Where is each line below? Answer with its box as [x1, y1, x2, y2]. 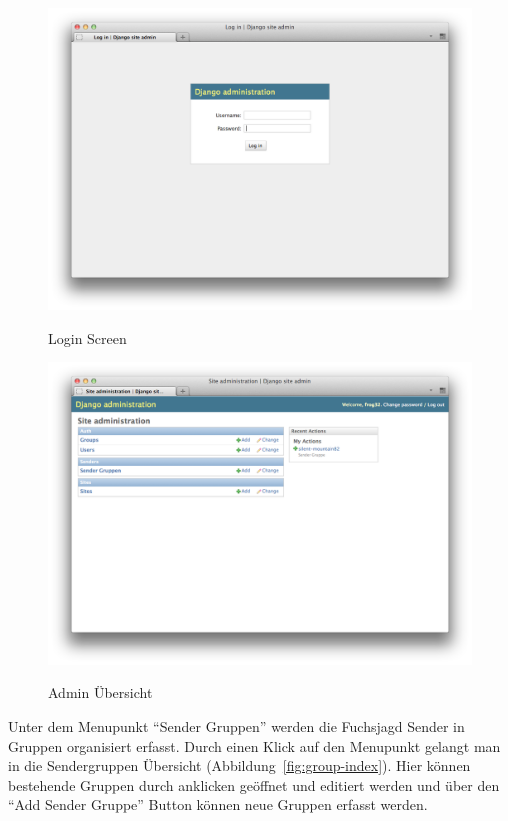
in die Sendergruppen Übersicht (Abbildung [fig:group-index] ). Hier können [8, 755, 471, 776]
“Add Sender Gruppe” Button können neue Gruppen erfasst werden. [8, 794, 428, 815]
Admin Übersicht [48, 682, 153, 703]
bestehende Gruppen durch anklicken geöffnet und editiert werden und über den [8, 774, 500, 795]
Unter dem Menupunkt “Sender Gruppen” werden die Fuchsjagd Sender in [8, 715, 465, 736]
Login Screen [48, 327, 127, 348]
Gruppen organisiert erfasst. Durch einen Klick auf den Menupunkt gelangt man [8, 735, 501, 756]
